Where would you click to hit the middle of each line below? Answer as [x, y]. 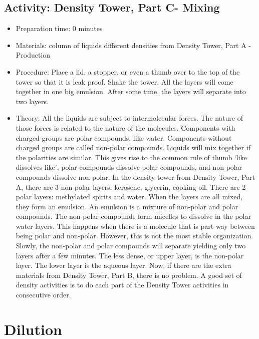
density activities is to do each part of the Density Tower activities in [122, 285]
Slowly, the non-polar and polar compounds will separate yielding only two [131, 246]
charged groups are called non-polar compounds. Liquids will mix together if [133, 147]
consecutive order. [43, 295]
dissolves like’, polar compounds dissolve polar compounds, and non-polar [129, 167]
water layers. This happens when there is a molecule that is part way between [135, 226]
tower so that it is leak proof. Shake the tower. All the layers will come [124, 81]
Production [33, 55]
